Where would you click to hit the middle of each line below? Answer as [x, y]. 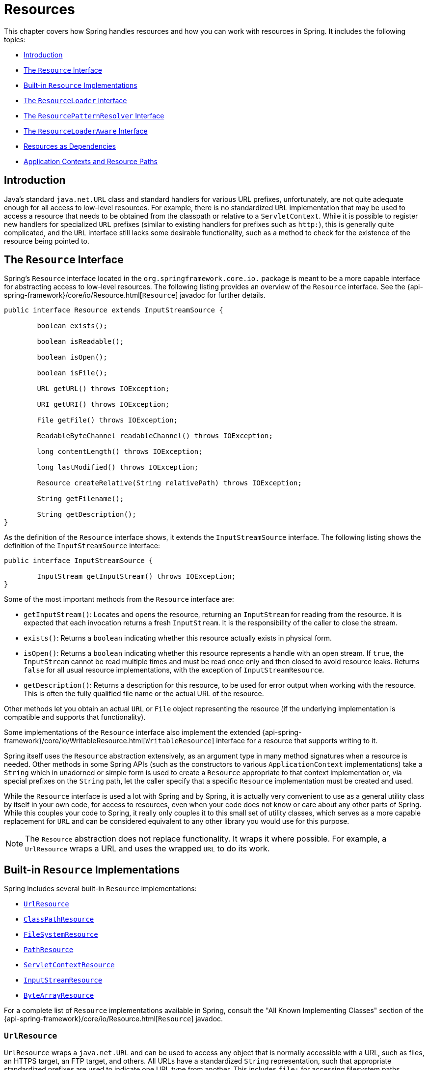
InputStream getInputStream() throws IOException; [136, 577]
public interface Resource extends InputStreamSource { [114, 310]
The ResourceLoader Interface [75, 100]
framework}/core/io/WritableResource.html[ [75, 741]
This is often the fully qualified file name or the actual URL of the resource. [144, 694]
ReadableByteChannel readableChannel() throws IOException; [155, 436]
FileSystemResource [61, 935]
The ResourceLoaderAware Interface [86, 131]
